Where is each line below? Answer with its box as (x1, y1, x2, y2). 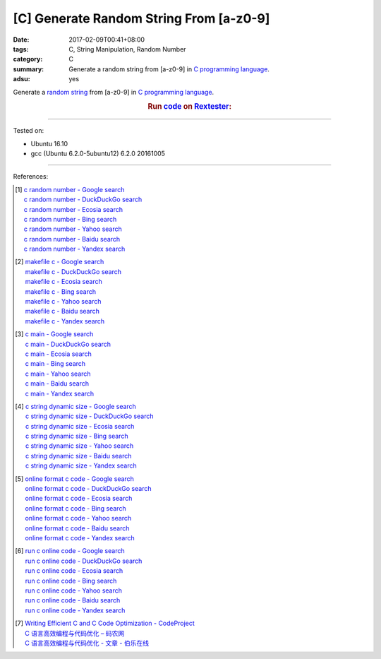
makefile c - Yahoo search (25, 297, 102, 306)
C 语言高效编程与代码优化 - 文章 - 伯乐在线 (25, 639, 150, 647)
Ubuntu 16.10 (30, 139, 68, 148)
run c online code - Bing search (25, 576, 117, 585)
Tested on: (13, 126, 44, 135)
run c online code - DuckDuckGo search (25, 557, 143, 565)
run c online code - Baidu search (25, 596, 121, 605)
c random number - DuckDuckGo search (23, 195, 143, 204)
